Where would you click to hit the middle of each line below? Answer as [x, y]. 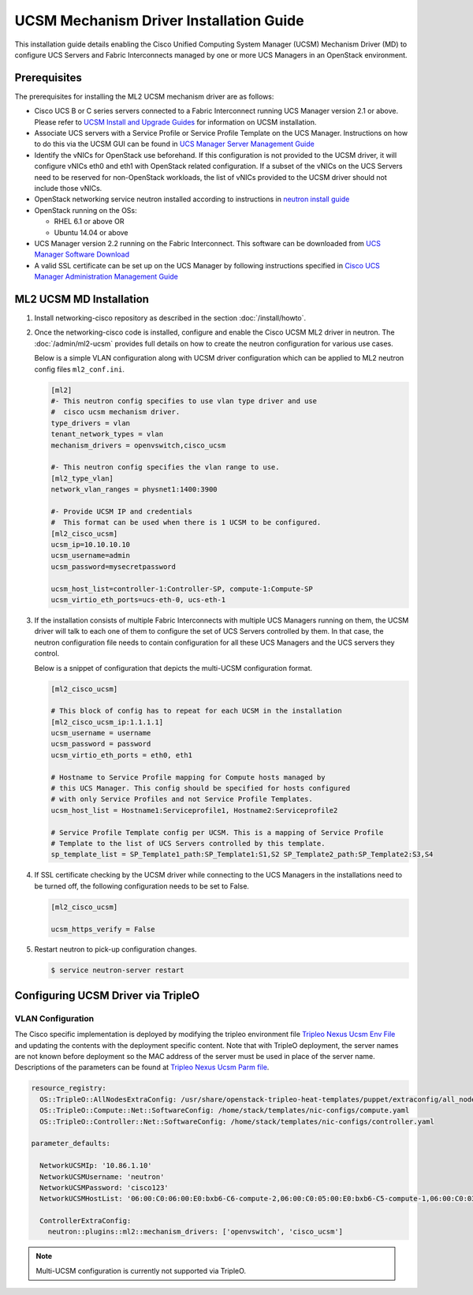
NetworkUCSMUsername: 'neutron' [102, 1177]
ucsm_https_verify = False [103, 929]
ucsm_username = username [101, 733]
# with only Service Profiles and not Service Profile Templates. [182, 799]
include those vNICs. [68, 188]
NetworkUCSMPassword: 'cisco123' [104, 1187]
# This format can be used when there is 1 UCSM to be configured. [186, 522]
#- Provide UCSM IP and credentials [122, 511]
